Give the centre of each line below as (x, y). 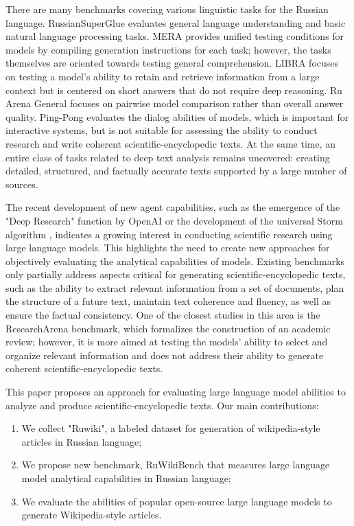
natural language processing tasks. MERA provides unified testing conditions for (175, 36)
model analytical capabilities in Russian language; (126, 478)
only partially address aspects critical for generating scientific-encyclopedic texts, (176, 274)
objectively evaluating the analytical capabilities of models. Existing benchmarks (175, 261)
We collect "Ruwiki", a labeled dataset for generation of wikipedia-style (171, 428)
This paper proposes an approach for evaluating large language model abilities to (176, 392)
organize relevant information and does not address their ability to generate (165, 355)
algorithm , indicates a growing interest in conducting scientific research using (169, 234)
